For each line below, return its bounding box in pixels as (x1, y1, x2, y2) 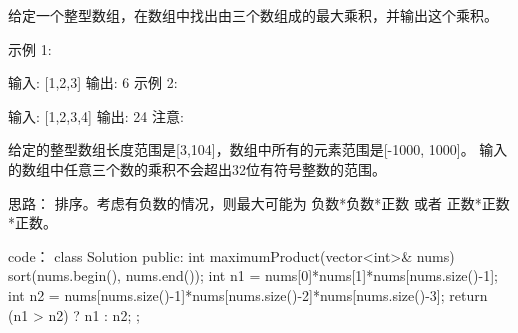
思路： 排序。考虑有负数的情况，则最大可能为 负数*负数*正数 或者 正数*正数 (8, 192, 510, 213)
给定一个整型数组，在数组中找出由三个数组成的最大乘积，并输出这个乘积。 (8, 5, 498, 25)
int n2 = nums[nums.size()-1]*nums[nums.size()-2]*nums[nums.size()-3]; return (8, 284, 488, 305)
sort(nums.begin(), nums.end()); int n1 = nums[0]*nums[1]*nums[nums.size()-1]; (8, 265, 498, 286)
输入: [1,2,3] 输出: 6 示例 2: (8, 72, 178, 93)
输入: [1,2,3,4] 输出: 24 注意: (8, 105, 184, 126)
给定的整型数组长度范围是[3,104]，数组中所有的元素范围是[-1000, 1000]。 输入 (8, 139, 508, 160)
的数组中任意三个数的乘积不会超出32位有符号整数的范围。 (8, 158, 386, 179)
